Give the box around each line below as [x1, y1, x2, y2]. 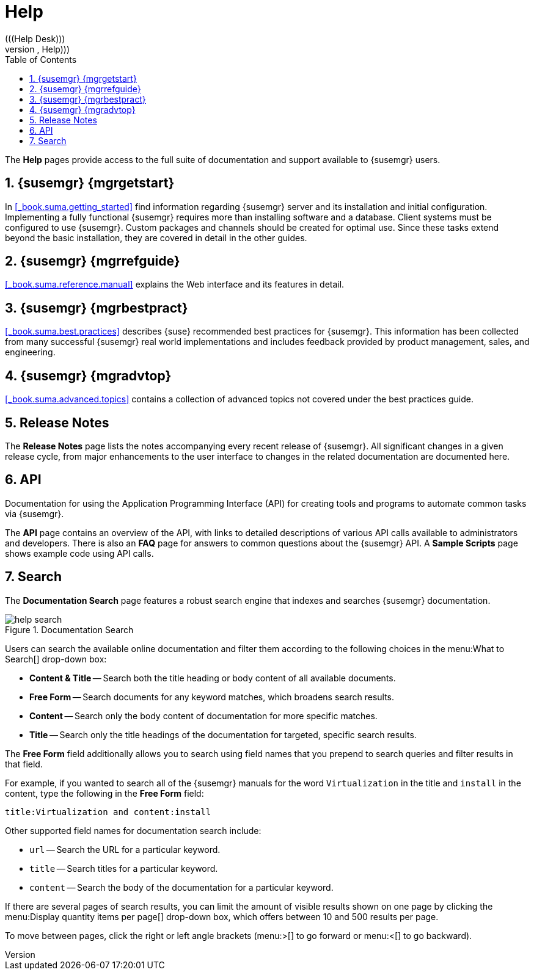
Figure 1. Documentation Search [5, 624, 134, 635]
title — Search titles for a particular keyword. [29, 863, 218, 874]
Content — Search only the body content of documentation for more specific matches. [29, 710, 378, 721]
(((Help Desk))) [5, 33, 65, 44]
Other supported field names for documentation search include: [5, 825, 262, 836]
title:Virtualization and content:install [5, 806, 211, 817]
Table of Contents [5, 54, 77, 65]
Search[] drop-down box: [5, 653, 107, 664]
